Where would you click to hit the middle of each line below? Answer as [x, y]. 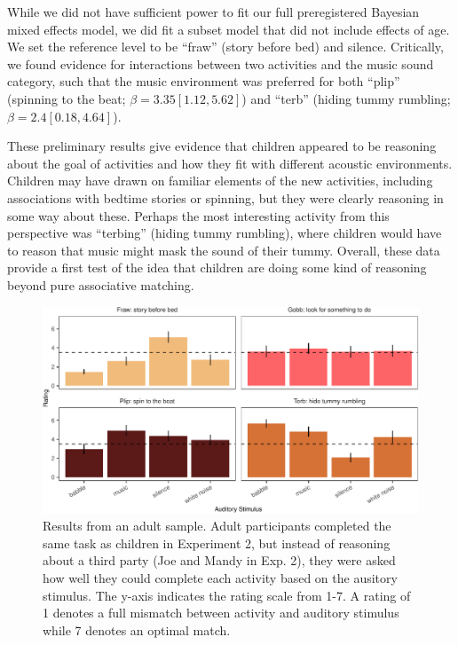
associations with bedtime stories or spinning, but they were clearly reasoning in [225, 197]
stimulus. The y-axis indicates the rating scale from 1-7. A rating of [227, 595]
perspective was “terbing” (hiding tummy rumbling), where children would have [225, 233]
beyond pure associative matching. [101, 284]
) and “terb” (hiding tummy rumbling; [346, 98]
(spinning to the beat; [67, 98]
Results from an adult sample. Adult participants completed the [217, 526]
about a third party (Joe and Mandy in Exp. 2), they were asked [219, 560]
